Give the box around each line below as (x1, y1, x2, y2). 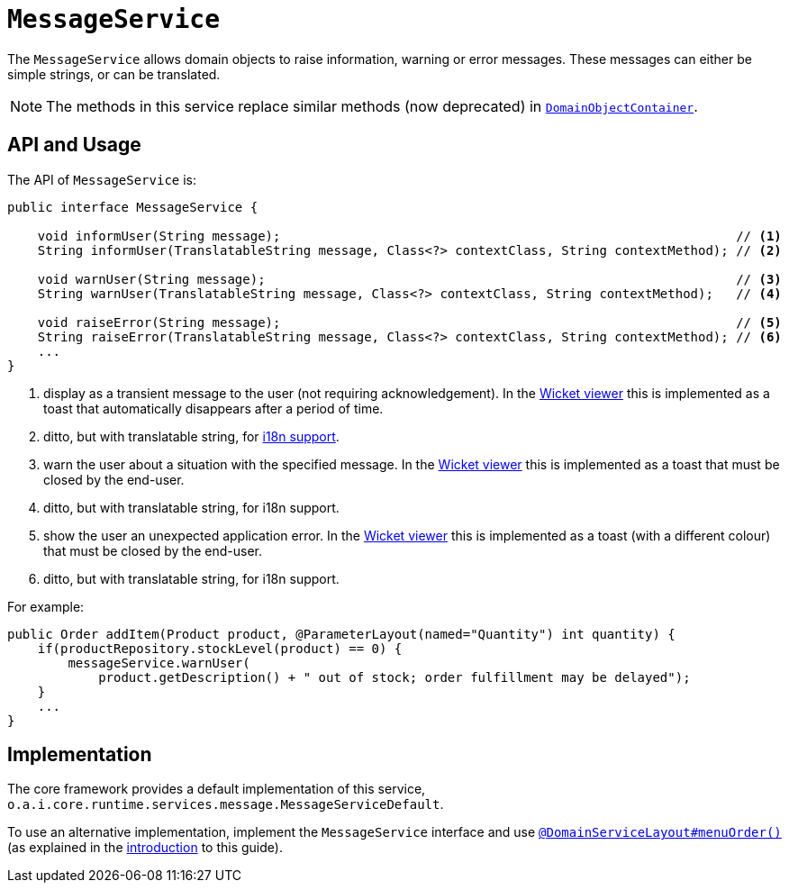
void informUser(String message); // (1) (37, 228, 782, 243)
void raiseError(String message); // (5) (37, 314, 782, 330)
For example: (7, 598, 85, 614)
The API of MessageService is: (7, 171, 197, 187)
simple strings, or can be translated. (7, 66, 221, 82)
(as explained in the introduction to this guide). (7, 840, 283, 856)
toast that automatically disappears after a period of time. (43, 400, 384, 416)
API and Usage (7, 133, 141, 157)
